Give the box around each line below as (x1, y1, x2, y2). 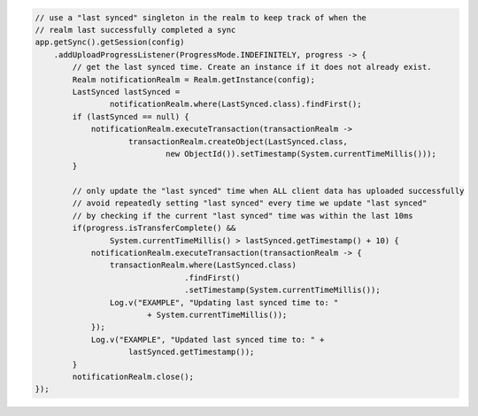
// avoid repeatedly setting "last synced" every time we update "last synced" (72, 198, 428, 208)
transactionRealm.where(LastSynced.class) (109, 260, 297, 270)
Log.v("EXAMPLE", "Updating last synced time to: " (109, 297, 339, 307)
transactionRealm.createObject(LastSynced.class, (128, 136, 349, 146)
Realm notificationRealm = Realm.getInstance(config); (72, 74, 316, 84)
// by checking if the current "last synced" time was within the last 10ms (72, 211, 413, 220)
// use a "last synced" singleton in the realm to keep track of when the (35, 12, 367, 22)
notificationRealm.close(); (72, 372, 195, 381)
